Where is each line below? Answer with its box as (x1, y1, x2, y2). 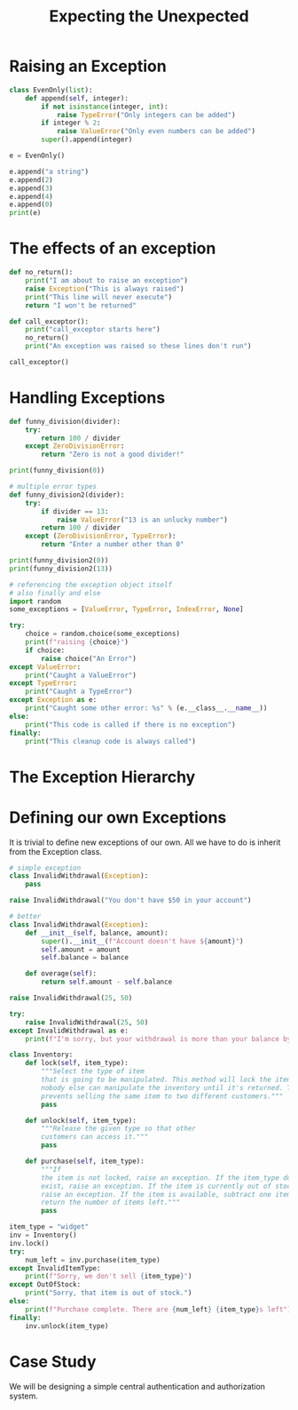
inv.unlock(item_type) (25, 1321, 109, 1330)
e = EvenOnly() (9, 151, 66, 161)
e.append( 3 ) (9, 184, 53, 193)
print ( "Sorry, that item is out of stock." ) (25, 1288, 192, 1298)
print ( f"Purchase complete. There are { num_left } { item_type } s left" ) (25, 1304, 292, 1314)
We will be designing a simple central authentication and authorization (9, 1381, 266, 1391)
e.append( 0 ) (9, 200, 53, 210)
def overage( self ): (25, 969, 98, 978)
